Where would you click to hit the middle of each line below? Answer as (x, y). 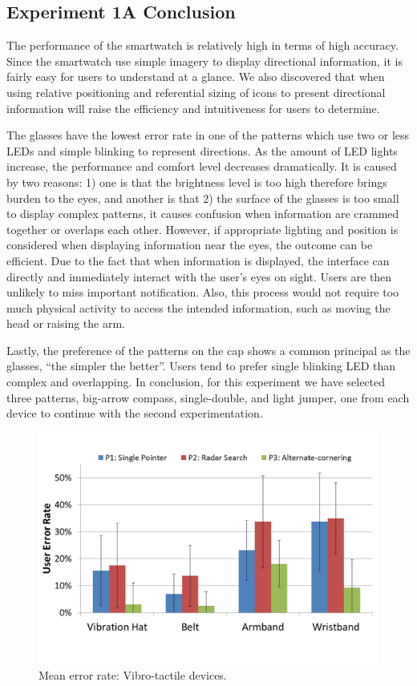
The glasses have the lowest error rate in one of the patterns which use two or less (208, 135)
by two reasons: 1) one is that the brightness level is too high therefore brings (197, 182)
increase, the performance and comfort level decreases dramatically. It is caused (202, 166)
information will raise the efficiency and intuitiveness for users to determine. (193, 108)
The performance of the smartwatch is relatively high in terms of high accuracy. (202, 45)
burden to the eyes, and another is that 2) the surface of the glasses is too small (203, 198)
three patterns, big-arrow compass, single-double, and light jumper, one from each (208, 397)
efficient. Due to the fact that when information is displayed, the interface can (198, 260)
